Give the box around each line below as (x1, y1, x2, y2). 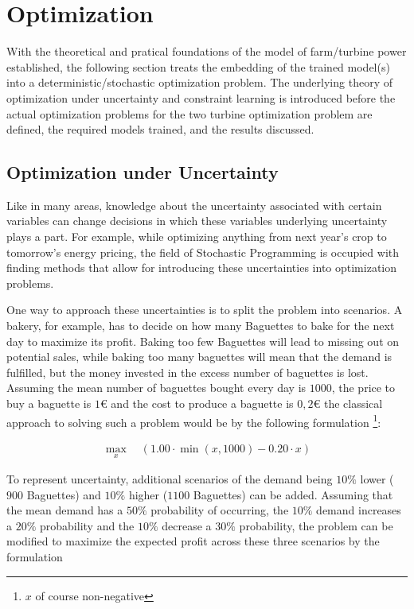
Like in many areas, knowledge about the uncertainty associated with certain (6, 196, 382, 213)
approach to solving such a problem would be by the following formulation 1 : (6, 411, 381, 430)
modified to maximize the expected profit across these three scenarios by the (6, 533, 380, 549)
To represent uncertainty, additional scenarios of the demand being (6, 471, 333, 487)
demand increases (316, 502, 401, 518)
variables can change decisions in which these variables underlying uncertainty (6, 212, 388, 229)
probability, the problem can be (239, 517, 393, 533)
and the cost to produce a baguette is (111, 395, 294, 412)
